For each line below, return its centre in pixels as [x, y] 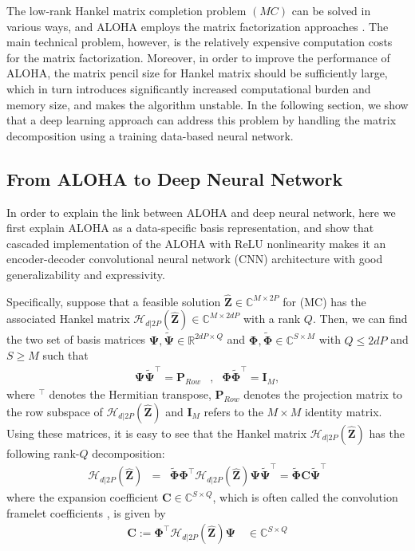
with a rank [272, 319]
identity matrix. [343, 411]
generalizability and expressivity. [86, 274]
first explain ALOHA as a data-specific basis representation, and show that [190, 228]
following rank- [43, 453]
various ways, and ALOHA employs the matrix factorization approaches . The [198, 26]
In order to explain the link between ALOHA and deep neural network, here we [201, 212]
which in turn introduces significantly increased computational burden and [189, 88]
